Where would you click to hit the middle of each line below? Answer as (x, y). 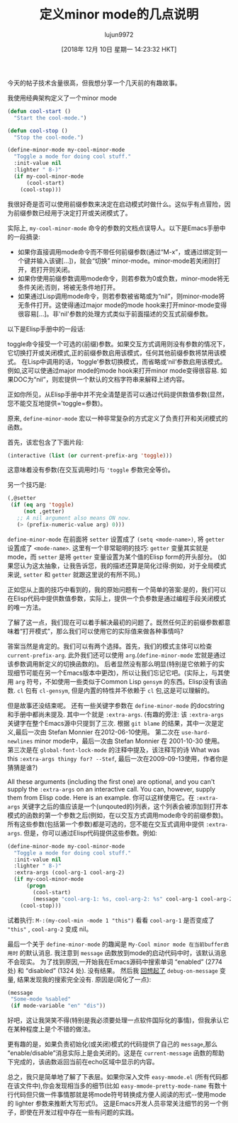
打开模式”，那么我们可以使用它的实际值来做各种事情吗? (103, 631)
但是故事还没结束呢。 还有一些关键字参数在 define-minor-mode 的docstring (116, 705)
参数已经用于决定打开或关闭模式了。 (79, 212)
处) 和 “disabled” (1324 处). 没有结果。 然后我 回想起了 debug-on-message (113, 970)
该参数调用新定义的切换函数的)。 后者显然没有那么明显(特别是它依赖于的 (113, 663)
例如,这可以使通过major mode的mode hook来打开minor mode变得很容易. (113, 370)
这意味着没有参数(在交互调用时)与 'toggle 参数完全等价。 (91, 470)
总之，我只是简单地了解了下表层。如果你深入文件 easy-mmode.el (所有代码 (115, 1077)
